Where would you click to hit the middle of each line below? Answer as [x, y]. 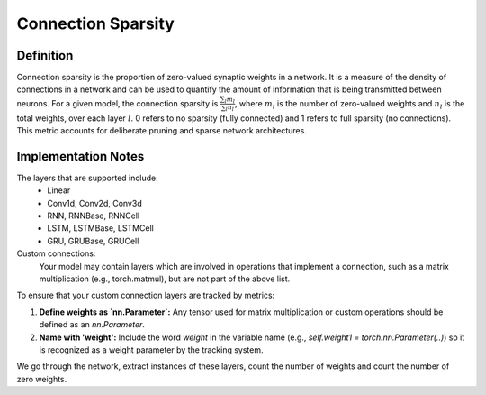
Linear [59, 190]
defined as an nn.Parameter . [92, 325]
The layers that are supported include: [87, 178]
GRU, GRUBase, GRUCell [93, 241]
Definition [45, 55]
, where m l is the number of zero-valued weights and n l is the [350, 104]
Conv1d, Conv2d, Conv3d [95, 203]
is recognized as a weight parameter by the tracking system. [152, 350]
